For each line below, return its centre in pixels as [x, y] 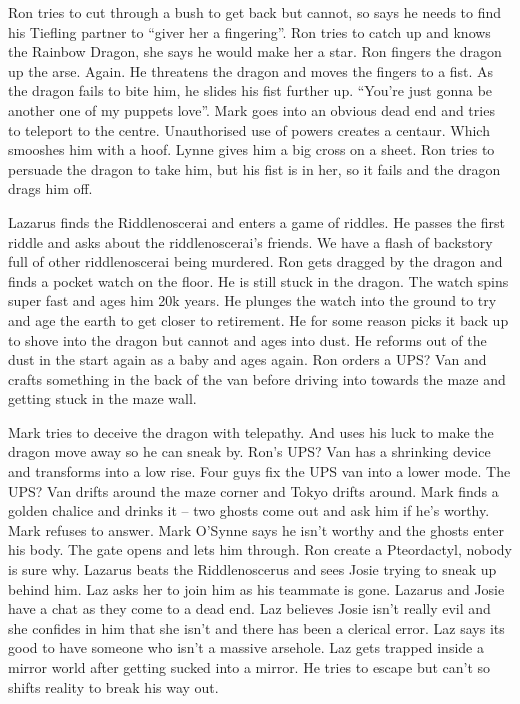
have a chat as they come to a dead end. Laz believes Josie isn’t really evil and [249, 608]
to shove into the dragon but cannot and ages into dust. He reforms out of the [247, 339]
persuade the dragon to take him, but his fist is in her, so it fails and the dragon [254, 168]
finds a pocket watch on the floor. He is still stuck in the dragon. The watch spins [258, 280]
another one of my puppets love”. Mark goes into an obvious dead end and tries [251, 109]
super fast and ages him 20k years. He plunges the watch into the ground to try [252, 300]
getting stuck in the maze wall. [102, 398]
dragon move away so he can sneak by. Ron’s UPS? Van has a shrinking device [249, 451]
